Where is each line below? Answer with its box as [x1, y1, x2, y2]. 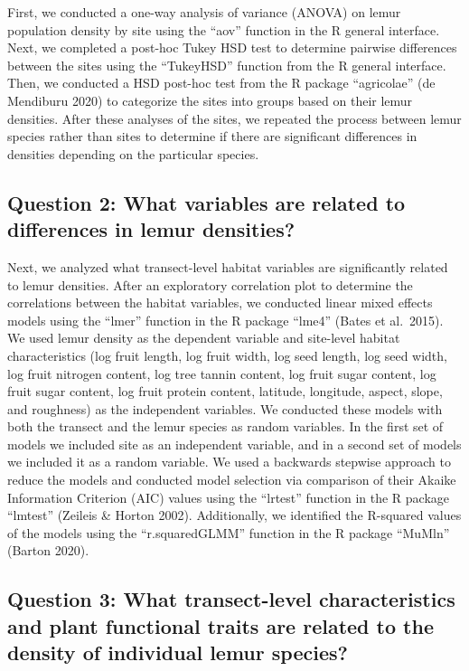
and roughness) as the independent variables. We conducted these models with [7, 399, 443, 418]
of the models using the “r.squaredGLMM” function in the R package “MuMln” [7, 523, 450, 542]
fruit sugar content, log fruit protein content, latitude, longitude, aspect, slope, [7, 382, 443, 401]
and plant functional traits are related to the [7, 611, 434, 639]
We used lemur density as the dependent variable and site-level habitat [7, 328, 400, 347]
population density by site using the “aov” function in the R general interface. [7, 20, 440, 39]
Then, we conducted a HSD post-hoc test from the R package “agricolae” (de [7, 73, 436, 92]
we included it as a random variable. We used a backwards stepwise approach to [7, 452, 451, 471]
